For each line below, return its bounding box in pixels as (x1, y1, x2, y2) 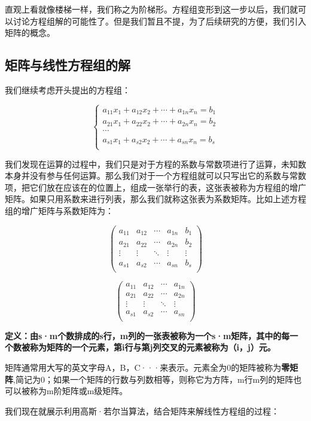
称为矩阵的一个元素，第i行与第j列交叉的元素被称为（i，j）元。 (29, 341, 276, 353)
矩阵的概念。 (5, 26, 55, 39)
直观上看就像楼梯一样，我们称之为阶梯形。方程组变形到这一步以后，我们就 (5, 3, 298, 15)
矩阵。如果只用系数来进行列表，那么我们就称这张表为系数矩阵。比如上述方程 (5, 193, 306, 205)
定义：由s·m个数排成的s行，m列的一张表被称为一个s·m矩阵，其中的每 (5, 329, 290, 341)
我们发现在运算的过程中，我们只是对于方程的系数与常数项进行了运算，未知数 (5, 157, 306, 170)
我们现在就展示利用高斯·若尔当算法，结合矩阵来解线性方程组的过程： (5, 404, 279, 417)
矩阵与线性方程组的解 (5, 56, 130, 74)
